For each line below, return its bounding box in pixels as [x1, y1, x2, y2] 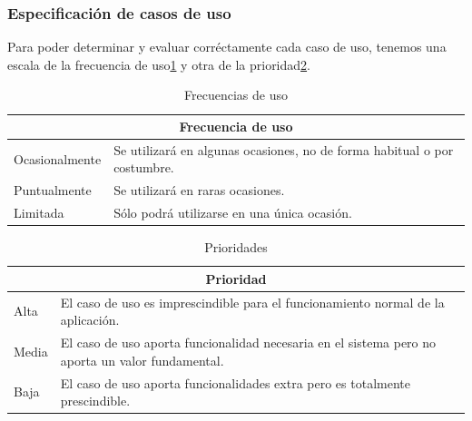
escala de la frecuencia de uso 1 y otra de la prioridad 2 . [7, 54, 310, 73]
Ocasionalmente [14, 149, 102, 168]
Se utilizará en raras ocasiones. [113, 181, 285, 200]
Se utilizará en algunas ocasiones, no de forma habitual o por [113, 140, 454, 159]
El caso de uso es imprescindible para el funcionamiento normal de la [60, 292, 445, 311]
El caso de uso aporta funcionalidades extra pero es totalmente [60, 373, 410, 392]
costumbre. [113, 158, 174, 177]
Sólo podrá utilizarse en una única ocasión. [113, 203, 352, 222]
